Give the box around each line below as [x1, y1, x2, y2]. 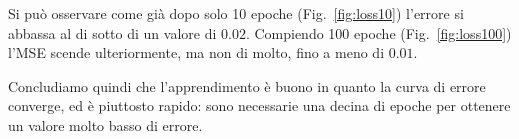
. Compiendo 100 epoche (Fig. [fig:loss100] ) [245, 22, 512, 43]
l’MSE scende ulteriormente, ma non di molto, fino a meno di [8, 42, 385, 63]
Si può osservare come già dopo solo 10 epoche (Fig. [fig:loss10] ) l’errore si [8, 3, 464, 23]
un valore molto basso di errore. [8, 114, 203, 135]
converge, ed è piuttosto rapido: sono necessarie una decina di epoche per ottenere [8, 95, 511, 116]
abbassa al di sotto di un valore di [8, 22, 217, 43]
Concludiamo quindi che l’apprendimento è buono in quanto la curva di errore [8, 75, 486, 96]
